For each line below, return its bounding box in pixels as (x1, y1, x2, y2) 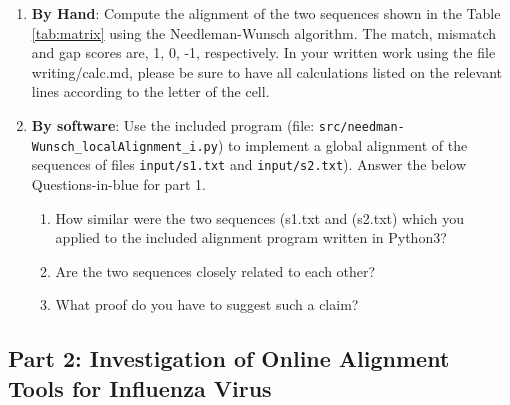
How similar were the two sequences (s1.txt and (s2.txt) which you (55, 207, 464, 228)
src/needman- (318, 119, 405, 134)
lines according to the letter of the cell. (31, 81, 270, 102)
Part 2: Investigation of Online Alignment (8, 343, 450, 374)
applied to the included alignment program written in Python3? (55, 227, 447, 248)
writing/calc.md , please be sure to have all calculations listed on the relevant (31, 61, 502, 82)
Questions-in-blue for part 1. (31, 173, 206, 194)
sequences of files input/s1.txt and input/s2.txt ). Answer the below (31, 154, 467, 175)
